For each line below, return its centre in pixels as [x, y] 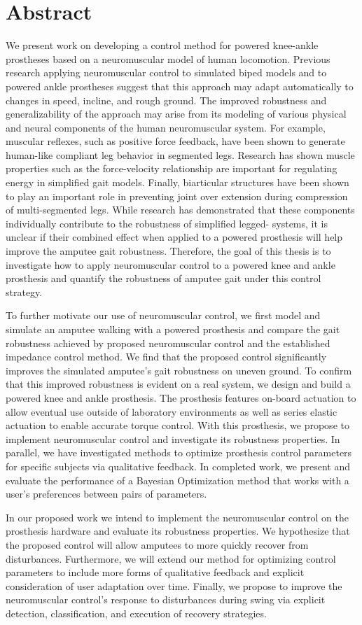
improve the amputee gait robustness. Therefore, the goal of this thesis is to [168, 251]
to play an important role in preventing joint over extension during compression [177, 196]
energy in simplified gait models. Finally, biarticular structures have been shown [177, 182]
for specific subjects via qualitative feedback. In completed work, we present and [178, 466]
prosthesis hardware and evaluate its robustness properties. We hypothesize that [178, 531]
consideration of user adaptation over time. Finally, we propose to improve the [174, 585]
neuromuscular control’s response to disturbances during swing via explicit [166, 599]
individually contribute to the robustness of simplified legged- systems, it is [167, 223]
